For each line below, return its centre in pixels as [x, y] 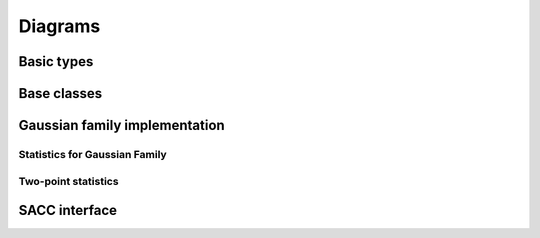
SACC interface [67, 210]
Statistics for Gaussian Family [92, 154]
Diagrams [59, 26]
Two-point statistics [68, 181]
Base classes [60, 93]
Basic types [56, 61]
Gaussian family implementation [121, 125]
